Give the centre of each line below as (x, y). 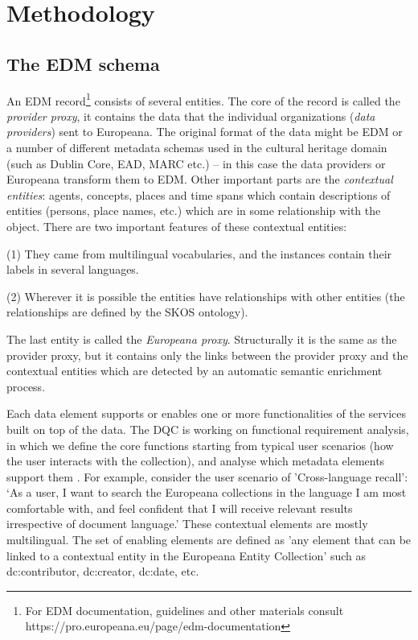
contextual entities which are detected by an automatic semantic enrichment (195, 371)
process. (26, 386)
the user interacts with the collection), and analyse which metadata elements (196, 461)
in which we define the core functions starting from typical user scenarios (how (200, 445)
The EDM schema (83, 63)
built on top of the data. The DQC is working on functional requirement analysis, (208, 429)
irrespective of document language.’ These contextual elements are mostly (187, 524)
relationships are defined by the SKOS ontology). (127, 312)
